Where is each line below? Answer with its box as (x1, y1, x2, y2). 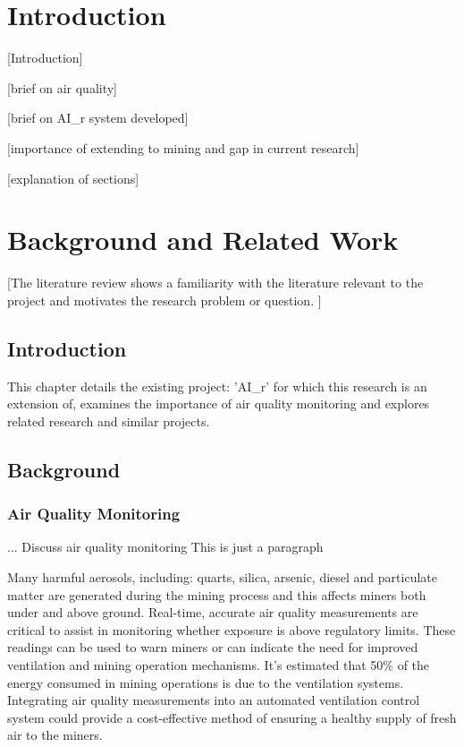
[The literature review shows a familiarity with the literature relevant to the (7, 273, 424, 292)
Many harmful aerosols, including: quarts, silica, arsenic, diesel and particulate (7, 567, 437, 586)
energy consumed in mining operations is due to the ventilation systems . (7, 673, 404, 691)
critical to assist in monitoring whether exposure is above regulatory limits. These (7, 620, 456, 639)
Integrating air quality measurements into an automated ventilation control (7, 691, 420, 709)
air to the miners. (7, 726, 103, 744)
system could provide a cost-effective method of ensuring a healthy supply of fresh (7, 708, 457, 726)
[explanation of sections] (7, 168, 139, 187)
